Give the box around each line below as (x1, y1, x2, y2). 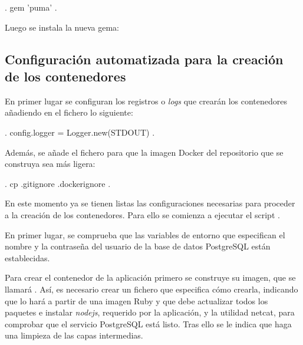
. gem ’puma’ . (5, 1, 57, 13)
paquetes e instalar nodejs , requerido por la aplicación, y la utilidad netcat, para (5, 306, 295, 318)
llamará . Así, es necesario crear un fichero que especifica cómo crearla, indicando (5, 282, 298, 295)
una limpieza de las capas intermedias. (5, 329, 143, 341)
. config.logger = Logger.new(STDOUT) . (5, 126, 155, 138)
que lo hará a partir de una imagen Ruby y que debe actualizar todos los (5, 294, 268, 307)
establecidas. (5, 251, 50, 264)
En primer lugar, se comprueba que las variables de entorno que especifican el (5, 228, 285, 241)
